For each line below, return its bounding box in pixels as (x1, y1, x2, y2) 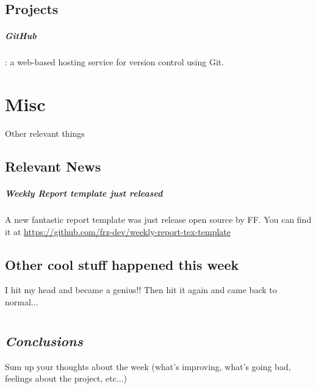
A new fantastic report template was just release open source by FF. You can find (5, 213, 312, 225)
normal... (5, 295, 38, 308)
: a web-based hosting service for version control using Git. (5, 56, 224, 68)
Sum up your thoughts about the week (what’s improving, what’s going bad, (5, 360, 291, 373)
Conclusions (5, 331, 83, 350)
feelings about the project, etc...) (5, 372, 127, 385)
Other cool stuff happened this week (5, 255, 239, 274)
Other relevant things (5, 127, 85, 140)
